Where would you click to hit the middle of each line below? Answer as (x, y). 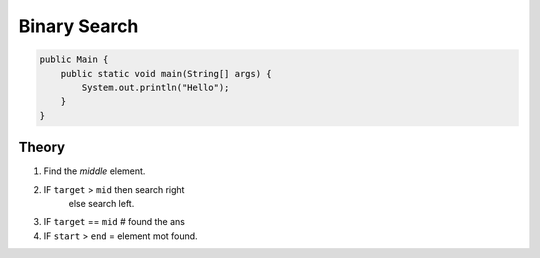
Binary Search (78, 26)
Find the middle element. (94, 171)
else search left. (101, 203)
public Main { (74, 59)
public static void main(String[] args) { (166, 73)
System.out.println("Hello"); (155, 87)
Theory (42, 147)
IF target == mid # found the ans (114, 222)
